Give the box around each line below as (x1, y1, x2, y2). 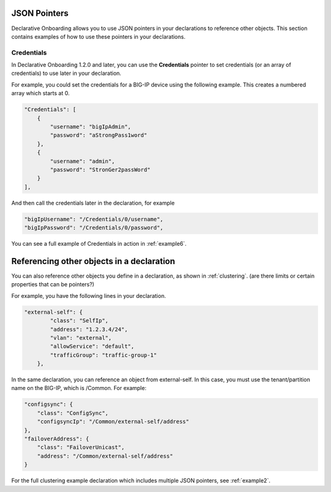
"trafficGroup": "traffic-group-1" (50, 351, 158, 359)
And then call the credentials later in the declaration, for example (11, 199, 175, 206)
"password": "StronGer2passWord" (50, 166, 151, 173)
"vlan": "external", (50, 334, 112, 341)
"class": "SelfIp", (50, 317, 108, 324)
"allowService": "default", (50, 343, 135, 350)
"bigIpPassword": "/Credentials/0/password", (24, 224, 164, 232)
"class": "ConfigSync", (37, 409, 108, 416)
